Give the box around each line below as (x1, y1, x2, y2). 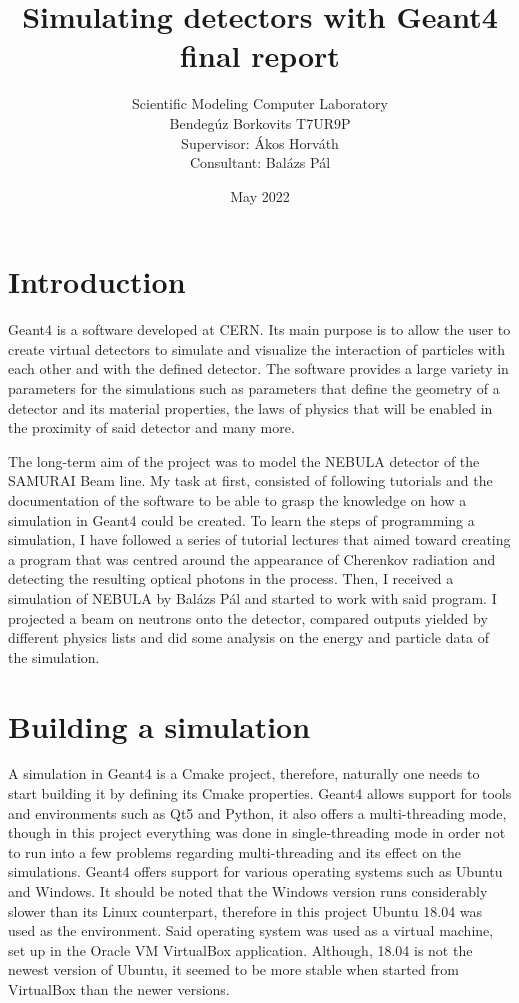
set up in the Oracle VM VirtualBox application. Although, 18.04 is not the (8, 939, 473, 960)
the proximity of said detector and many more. (8, 417, 295, 438)
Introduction (8, 261, 186, 302)
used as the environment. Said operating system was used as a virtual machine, (8, 920, 494, 941)
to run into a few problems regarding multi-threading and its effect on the (8, 841, 462, 862)
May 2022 (230, 185, 290, 206)
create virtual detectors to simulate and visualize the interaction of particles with (8, 338, 506, 359)
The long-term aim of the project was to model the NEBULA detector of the (8, 450, 480, 471)
